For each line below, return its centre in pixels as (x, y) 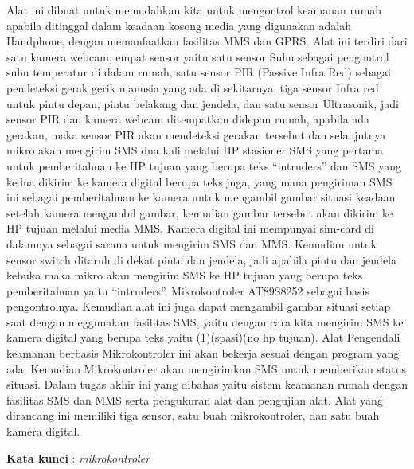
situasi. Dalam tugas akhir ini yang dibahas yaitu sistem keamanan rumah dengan (207, 384)
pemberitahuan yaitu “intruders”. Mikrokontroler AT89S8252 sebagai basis (188, 290)
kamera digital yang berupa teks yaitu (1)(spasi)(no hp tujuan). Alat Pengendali (203, 337)
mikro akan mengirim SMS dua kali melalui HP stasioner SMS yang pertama (195, 150)
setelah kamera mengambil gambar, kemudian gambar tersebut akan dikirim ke (200, 212)
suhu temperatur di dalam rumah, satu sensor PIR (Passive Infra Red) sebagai (199, 72)
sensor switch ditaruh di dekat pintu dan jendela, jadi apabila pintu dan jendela (202, 259)
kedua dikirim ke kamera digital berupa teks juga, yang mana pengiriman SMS (199, 181)
